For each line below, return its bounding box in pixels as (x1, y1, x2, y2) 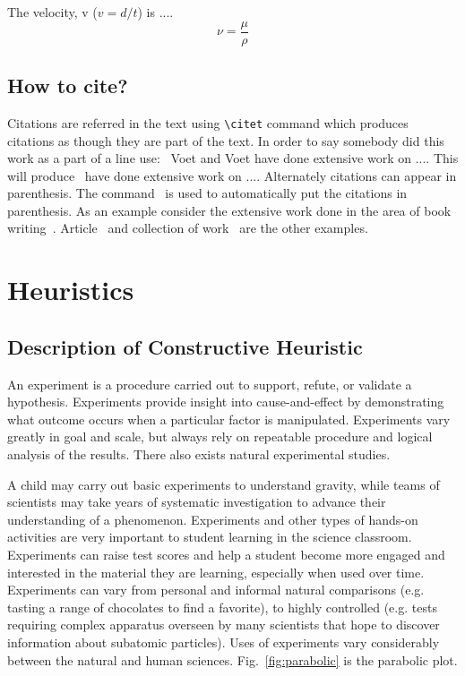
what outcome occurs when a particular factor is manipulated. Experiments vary (7, 409, 451, 428)
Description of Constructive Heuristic (7, 332, 363, 360)
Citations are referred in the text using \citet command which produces (7, 113, 409, 132)
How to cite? (7, 72, 128, 99)
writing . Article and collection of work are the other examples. (7, 218, 368, 237)
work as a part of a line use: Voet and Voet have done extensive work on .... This (7, 149, 459, 167)
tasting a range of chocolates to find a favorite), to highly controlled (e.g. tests (7, 597, 437, 616)
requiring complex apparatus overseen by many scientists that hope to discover (7, 615, 440, 634)
